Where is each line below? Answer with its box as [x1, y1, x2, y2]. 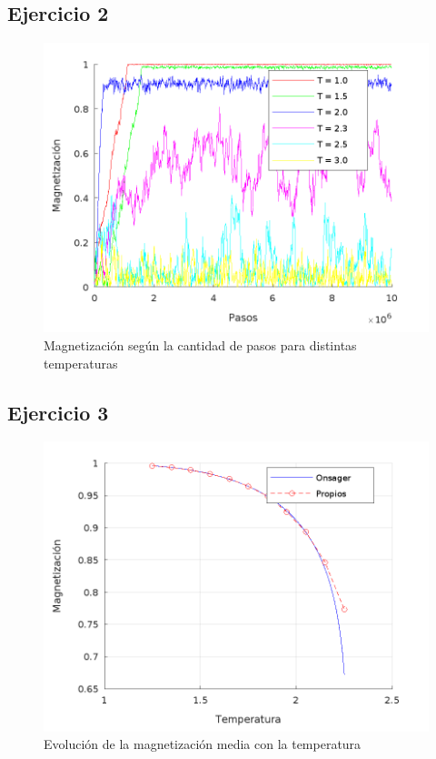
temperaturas [44, 353, 118, 372]
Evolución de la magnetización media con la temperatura [44, 734, 362, 754]
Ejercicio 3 [7, 398, 109, 426]
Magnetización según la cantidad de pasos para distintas [44, 336, 357, 355]
